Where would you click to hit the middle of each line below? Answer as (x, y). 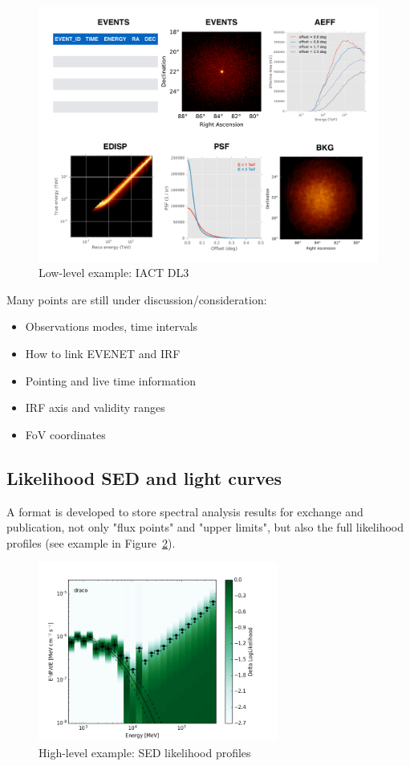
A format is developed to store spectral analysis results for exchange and (185, 511)
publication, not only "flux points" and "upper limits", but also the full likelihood (205, 527)
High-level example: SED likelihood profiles (145, 752)
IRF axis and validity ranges (95, 407)
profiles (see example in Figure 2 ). (91, 542)
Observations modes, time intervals (112, 326)
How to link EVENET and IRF (103, 353)
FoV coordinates (65, 434)
